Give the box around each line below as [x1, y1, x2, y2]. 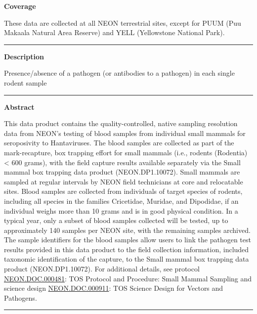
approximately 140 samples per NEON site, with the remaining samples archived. [4, 224, 251, 235]
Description [4, 51, 44, 61]
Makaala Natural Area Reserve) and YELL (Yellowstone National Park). [4, 27, 225, 38]
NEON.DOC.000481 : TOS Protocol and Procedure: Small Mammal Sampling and [4, 273, 252, 283]
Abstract [4, 101, 35, 112]
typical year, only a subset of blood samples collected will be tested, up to [4, 215, 228, 225]
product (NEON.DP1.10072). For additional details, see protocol [4, 264, 200, 274]
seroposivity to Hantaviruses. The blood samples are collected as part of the [4, 137, 234, 148]
